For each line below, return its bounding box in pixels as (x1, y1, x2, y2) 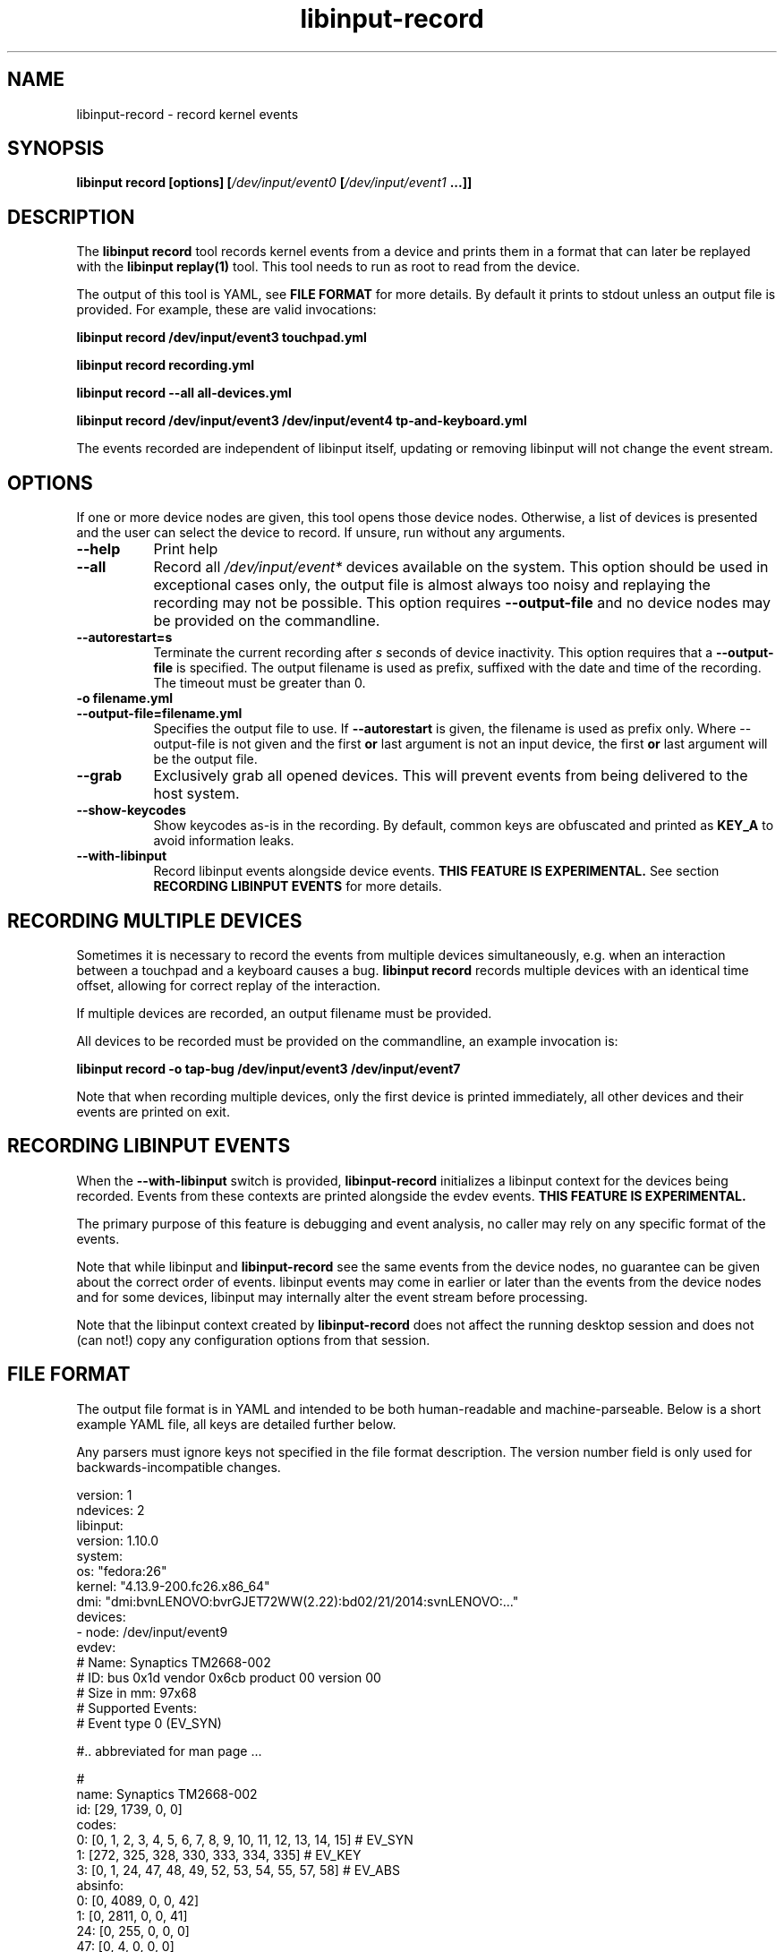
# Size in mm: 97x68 (76, 1684, 197, 1700)
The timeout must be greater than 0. (153, 675, 366, 691)
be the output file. (153, 751, 258, 767)
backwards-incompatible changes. (76, 1459, 281, 1475)
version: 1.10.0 (76, 1532, 159, 1548)
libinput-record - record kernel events (76, 106, 299, 122)
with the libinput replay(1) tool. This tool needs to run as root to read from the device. (76, 259, 580, 275)
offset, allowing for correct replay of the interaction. (76, 977, 380, 993)
